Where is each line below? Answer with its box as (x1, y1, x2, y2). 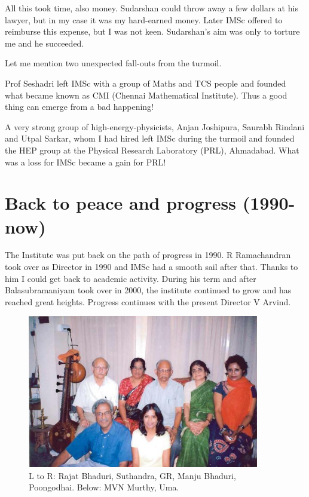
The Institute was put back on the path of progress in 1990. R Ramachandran (5, 249, 291, 261)
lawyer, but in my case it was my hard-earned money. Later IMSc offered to (5, 13, 283, 26)
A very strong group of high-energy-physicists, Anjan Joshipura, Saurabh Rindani (5, 120, 305, 133)
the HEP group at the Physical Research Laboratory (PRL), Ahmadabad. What (5, 143, 299, 156)
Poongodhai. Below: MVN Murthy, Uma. (29, 481, 179, 493)
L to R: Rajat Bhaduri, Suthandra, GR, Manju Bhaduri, (29, 469, 236, 481)
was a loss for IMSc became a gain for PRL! (5, 155, 166, 168)
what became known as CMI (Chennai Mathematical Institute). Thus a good (5, 88, 287, 101)
